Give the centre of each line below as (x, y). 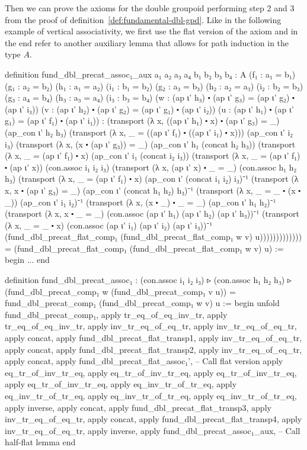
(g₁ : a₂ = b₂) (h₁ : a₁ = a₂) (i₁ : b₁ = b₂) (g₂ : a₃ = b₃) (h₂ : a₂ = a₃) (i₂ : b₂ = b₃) (154, 86)
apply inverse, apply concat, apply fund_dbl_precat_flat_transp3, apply (138, 407)
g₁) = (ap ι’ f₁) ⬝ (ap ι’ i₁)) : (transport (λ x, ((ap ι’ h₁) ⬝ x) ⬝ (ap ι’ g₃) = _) (142, 120)
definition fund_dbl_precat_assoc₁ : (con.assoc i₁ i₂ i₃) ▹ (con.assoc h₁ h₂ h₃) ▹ (148, 280)
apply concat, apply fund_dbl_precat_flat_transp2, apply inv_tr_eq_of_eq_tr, (153, 349)
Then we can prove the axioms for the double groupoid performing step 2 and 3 (150, 8)
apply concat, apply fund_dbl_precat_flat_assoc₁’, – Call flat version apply (144, 361)
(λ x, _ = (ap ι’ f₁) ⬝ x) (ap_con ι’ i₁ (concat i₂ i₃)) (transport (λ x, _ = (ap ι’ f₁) (153, 155)
